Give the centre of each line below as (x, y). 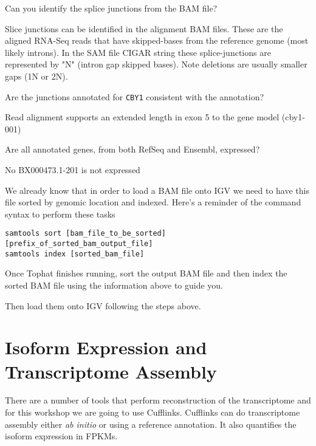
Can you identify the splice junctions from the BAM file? (111, 8)
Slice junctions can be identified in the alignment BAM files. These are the (144, 28)
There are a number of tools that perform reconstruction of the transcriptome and (158, 400)
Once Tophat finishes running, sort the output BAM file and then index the (146, 273)
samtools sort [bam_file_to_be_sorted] (85, 234)
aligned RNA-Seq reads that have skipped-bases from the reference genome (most (157, 40)
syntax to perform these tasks (60, 214)
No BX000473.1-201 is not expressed (73, 170)
